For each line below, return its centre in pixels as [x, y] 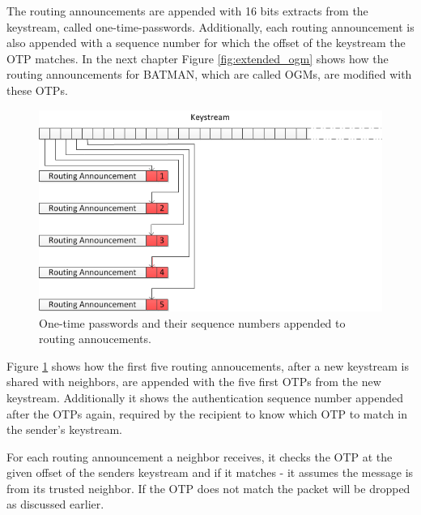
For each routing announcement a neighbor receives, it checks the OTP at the [200, 456]
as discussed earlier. [55, 504]
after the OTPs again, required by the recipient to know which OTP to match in [207, 413]
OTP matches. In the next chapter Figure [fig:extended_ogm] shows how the [198, 58]
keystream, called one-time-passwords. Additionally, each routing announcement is [210, 26]
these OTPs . [37, 90]
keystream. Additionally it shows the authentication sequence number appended [205, 397]
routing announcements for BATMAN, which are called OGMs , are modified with [209, 74]
